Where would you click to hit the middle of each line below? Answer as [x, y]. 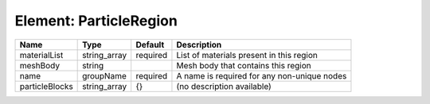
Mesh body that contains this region [244, 65]
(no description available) [224, 86]
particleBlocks [46, 86]
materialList [41, 55]
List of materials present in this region [247, 55]
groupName [104, 75]
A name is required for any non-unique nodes [262, 75]
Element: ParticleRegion [96, 21]
